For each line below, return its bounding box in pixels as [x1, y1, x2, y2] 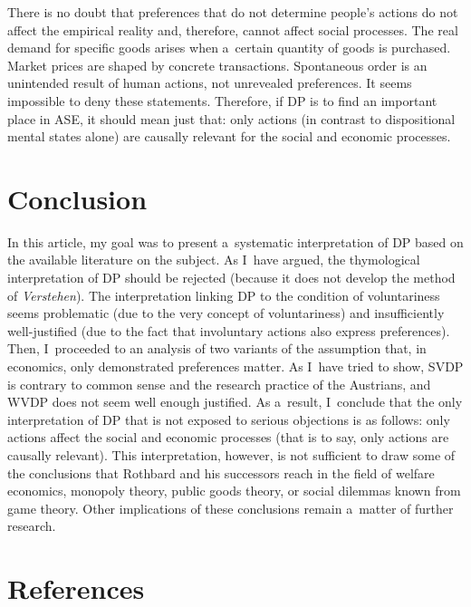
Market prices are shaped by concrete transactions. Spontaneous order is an [7, 55, 428, 74]
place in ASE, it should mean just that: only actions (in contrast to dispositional [7, 109, 456, 128]
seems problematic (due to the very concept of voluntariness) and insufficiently [7, 303, 445, 323]
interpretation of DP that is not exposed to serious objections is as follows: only [7, 409, 450, 429]
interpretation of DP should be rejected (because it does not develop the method [7, 268, 456, 287]
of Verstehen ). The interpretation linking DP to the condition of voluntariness [7, 285, 440, 304]
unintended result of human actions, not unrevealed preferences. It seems [7, 73, 412, 92]
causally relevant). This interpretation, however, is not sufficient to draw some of [7, 446, 456, 464]
